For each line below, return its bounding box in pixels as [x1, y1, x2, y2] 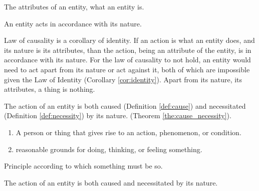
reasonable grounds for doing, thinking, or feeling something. [16, 144, 202, 154]
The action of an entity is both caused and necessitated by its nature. [4, 177, 218, 188]
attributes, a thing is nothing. [4, 84, 95, 94]
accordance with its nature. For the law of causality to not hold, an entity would [4, 54, 251, 65]
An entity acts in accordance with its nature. [4, 18, 142, 28]
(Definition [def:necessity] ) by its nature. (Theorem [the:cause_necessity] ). [4, 110, 231, 121]
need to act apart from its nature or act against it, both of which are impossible [4, 64, 250, 74]
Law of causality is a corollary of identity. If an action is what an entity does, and [4, 35, 255, 45]
